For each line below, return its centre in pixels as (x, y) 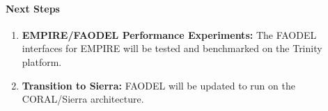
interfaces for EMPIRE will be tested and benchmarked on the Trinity (172, 48)
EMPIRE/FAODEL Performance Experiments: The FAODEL (169, 34)
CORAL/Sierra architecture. (83, 99)
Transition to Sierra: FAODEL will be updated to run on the (158, 85)
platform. (42, 61)
